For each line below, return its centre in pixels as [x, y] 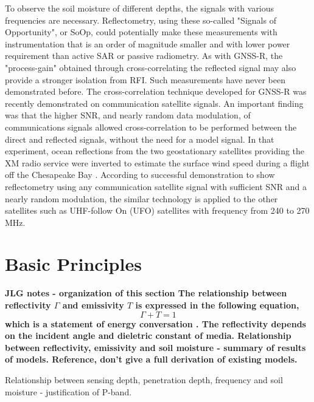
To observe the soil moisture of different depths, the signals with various [140, 8]
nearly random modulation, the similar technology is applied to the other [141, 198]
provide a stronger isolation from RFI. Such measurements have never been [145, 79]
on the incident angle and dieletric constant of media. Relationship [148, 336]
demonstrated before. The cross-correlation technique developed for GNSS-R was [156, 91]
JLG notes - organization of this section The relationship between [146, 293]
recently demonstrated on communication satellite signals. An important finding [154, 103]
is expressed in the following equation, [217, 305]
